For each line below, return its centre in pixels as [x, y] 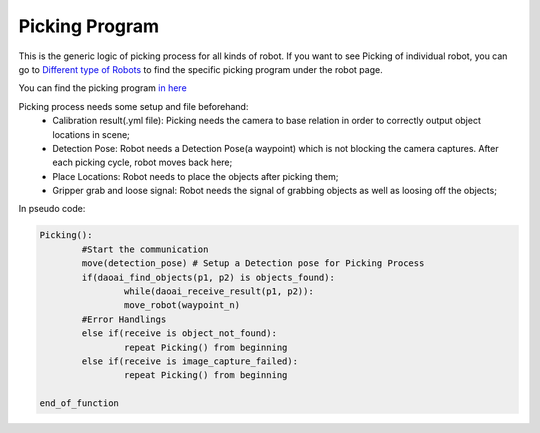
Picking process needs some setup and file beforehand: [133, 106]
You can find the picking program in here [102, 88]
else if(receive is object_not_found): [179, 333]
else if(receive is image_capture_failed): [190, 361]
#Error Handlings [124, 319]
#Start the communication [145, 249]
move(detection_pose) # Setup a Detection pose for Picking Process [253, 263]
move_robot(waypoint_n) [181, 305]
